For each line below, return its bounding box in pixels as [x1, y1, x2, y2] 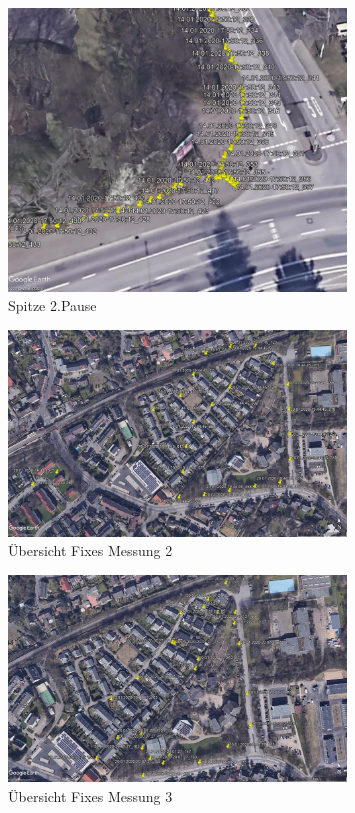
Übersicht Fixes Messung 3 [8, 785, 173, 806]
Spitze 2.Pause [8, 295, 97, 316]
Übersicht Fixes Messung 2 [8, 540, 173, 561]
